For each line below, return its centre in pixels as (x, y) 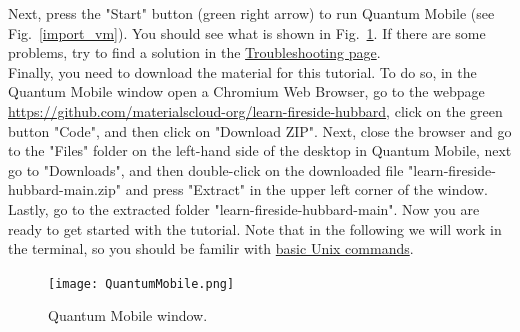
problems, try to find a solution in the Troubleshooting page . (194, 52)
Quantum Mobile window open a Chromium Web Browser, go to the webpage (246, 91)
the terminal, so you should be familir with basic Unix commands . (211, 248)
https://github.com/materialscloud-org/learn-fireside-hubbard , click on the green (255, 110)
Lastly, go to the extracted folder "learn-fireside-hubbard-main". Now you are (244, 208)
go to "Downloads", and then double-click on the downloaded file (206, 169)
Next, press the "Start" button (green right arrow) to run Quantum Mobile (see (251, 13)
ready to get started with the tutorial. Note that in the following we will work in (255, 228)
